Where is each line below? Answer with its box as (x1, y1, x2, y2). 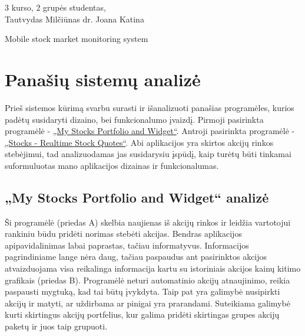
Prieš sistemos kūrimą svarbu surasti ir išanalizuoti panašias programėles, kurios (5, 101, 294, 113)
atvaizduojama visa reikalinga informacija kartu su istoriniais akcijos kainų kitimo (5, 262, 301, 275)
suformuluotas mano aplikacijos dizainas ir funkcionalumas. (5, 159, 219, 171)
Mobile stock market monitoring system (5, 32, 148, 45)
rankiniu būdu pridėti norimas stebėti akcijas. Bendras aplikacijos (5, 227, 242, 240)
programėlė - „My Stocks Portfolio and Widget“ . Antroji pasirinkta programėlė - (5, 125, 295, 137)
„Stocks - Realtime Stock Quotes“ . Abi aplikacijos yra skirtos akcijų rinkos (5, 136, 274, 148)
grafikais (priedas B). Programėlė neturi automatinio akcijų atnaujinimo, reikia (5, 273, 290, 286)
